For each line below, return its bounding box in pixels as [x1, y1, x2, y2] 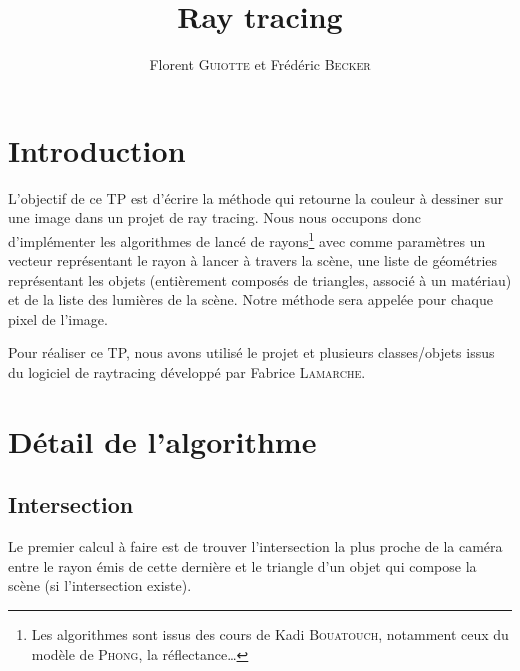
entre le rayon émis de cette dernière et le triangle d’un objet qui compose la [8, 555, 477, 576]
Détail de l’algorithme [8, 420, 317, 461]
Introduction [8, 129, 186, 170]
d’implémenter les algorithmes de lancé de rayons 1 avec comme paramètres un [8, 227, 486, 251]
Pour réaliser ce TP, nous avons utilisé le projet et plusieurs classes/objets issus [8, 342, 495, 363]
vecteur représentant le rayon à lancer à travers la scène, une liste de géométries [8, 250, 498, 271]
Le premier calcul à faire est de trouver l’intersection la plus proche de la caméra [8, 536, 503, 557]
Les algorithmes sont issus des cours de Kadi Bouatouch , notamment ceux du [31, 624, 509, 645]
